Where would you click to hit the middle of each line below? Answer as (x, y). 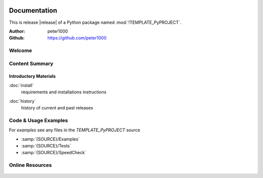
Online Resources (30, 165)
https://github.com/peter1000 (77, 38)
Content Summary (31, 63)
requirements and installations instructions (64, 92)
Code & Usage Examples (38, 120)
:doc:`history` (22, 101)
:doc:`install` (21, 85)
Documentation (33, 10)
